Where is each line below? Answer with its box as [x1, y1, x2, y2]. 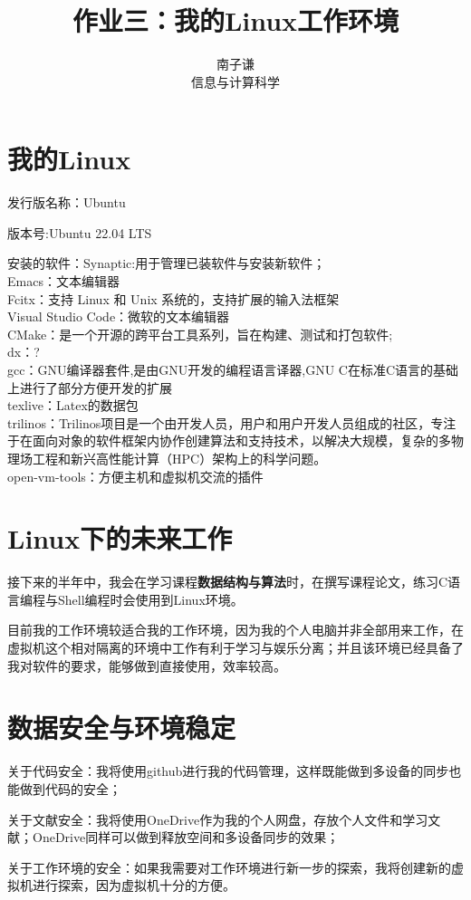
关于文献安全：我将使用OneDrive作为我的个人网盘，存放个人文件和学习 [7, 809, 428, 828]
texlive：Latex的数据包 [7, 396, 139, 415]
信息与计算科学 [191, 72, 280, 91]
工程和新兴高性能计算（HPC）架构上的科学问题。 [32, 448, 327, 467]
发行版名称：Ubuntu [7, 193, 126, 212]
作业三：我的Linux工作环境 [72, 2, 399, 39]
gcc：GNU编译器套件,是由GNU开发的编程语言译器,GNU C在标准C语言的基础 [7, 360, 459, 378]
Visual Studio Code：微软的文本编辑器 [7, 307, 230, 326]
